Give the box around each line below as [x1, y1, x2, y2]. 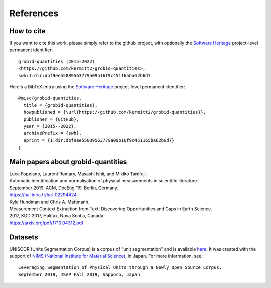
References [9, 8, 59, 19]
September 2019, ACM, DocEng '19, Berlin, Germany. [9, 185, 119, 191]
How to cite [9, 27, 46, 35]
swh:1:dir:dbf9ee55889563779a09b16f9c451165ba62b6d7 [18, 73, 151, 78]
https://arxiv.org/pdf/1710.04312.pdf [9, 220, 84, 226]
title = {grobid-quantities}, [23, 102, 98, 108]
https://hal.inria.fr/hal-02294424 [9, 192, 77, 198]
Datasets [9, 233, 38, 241]
